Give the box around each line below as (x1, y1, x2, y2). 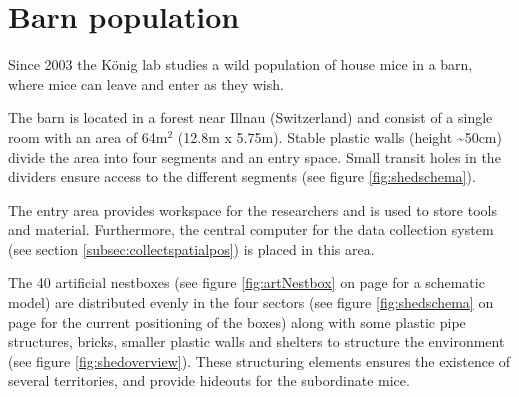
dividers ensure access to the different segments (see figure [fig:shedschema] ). (8, 166, 476, 187)
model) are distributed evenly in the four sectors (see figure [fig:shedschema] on (8, 292, 494, 313)
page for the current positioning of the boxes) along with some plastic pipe (8, 311, 466, 332)
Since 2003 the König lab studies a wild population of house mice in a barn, (8, 54, 473, 75)
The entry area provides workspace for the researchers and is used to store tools (8, 199, 497, 220)
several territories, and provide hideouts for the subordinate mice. (8, 370, 410, 391)
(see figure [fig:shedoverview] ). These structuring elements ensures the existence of (8, 350, 511, 371)
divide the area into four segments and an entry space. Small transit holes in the (8, 146, 501, 167)
